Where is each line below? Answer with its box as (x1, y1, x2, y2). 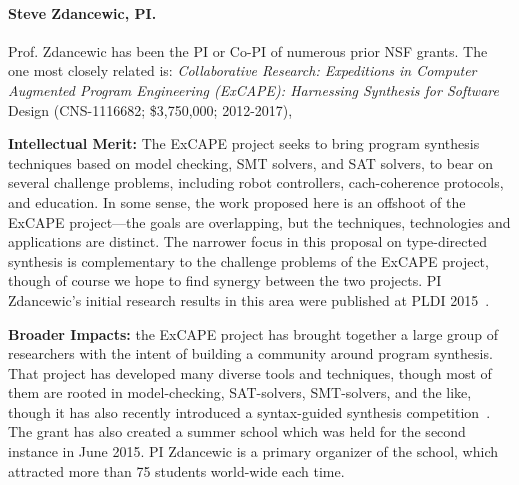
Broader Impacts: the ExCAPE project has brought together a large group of (8, 323, 499, 344)
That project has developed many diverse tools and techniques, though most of (8, 362, 492, 383)
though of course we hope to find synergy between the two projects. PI (8, 270, 442, 291)
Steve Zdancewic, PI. (8, 2, 157, 23)
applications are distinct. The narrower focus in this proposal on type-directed (8, 231, 487, 252)
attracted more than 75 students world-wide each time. (8, 460, 345, 481)
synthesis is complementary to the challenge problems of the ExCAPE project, (8, 250, 489, 271)
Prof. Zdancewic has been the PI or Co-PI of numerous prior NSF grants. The (8, 40, 488, 61)
